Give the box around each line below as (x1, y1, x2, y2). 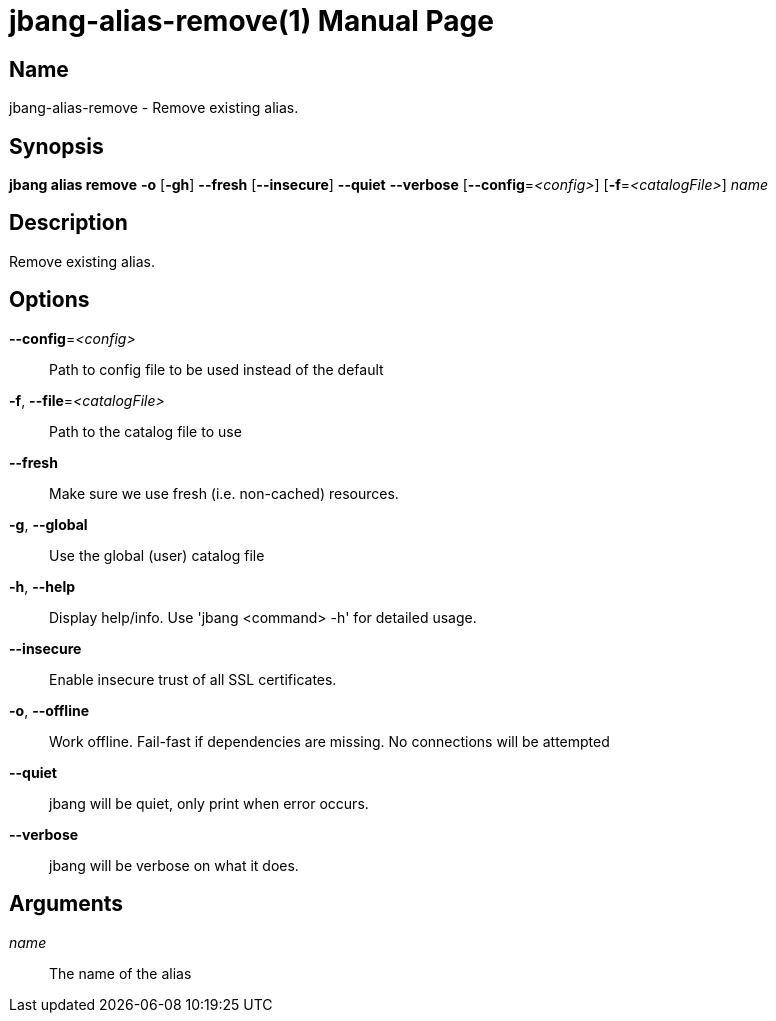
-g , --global (9, 515, 88, 533)
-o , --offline (9, 701, 90, 719)
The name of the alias (49, 964, 192, 982)
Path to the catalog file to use (49, 422, 242, 440)
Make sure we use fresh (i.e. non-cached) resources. (49, 484, 399, 502)
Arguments (9, 891, 124, 917)
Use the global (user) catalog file (49, 546, 265, 564)
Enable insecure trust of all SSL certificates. (49, 670, 337, 688)
